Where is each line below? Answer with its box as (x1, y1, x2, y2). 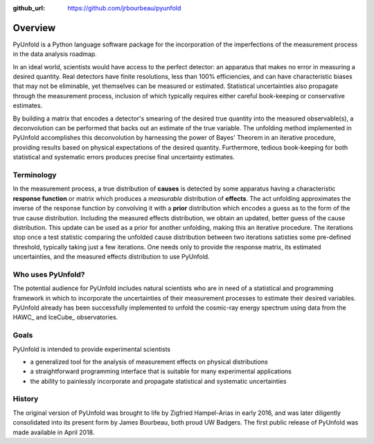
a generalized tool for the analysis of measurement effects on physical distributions (30, 357, 268, 366)
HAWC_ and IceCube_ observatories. (12, 313, 118, 321)
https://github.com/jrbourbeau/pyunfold (67, 4, 181, 12)
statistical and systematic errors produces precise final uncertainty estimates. (12, 153, 235, 161)
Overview (12, 21, 56, 34)
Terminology (12, 170, 57, 179)
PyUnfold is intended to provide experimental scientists (12, 345, 171, 353)
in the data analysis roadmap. (12, 50, 97, 58)
